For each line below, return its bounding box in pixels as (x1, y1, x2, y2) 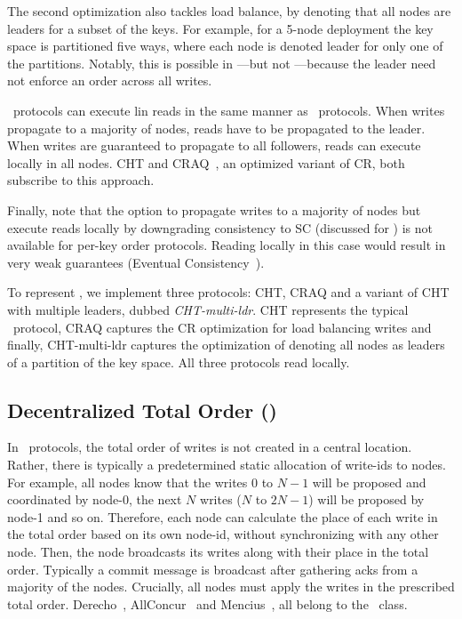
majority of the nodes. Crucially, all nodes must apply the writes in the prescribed (7, 577, 455, 596)
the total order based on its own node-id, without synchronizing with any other (7, 525, 439, 543)
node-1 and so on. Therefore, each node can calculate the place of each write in (7, 507, 438, 526)
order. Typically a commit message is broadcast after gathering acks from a (7, 559, 418, 578)
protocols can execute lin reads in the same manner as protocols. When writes (12, 100, 445, 119)
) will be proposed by (308, 490, 425, 509)
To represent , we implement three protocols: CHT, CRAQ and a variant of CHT (7, 283, 450, 301)
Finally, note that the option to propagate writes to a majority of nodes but (7, 200, 421, 219)
